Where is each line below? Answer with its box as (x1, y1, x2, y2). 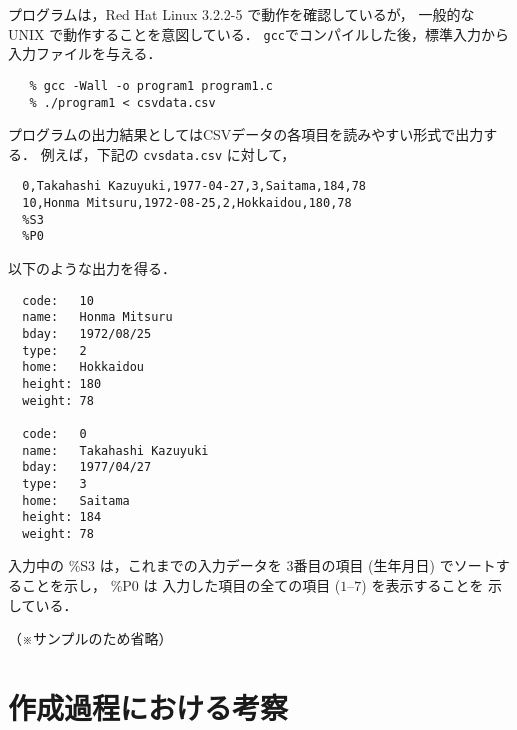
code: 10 (22, 293, 94, 308)
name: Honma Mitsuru (22, 310, 173, 325)
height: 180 (22, 376, 102, 391)
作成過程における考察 (8, 687, 289, 728)
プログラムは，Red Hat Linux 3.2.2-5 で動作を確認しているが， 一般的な (8, 4, 475, 24)
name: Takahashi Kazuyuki (22, 443, 209, 458)
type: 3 (22, 476, 87, 491)
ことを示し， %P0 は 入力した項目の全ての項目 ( (21, 575, 341, 596)
